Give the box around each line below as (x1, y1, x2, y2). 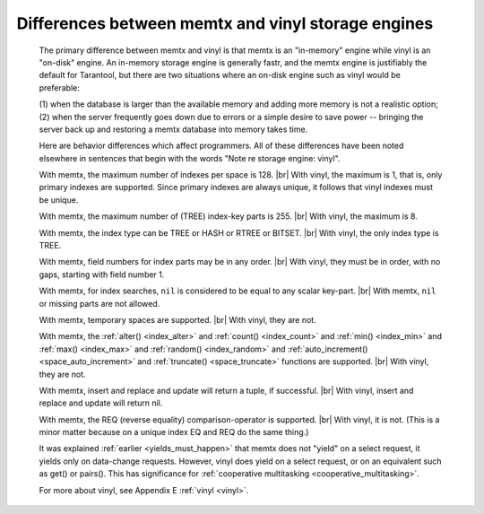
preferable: (39, 82, 80, 93)
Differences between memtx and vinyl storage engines (16, 13, 434, 33)
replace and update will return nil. (39, 397, 163, 408)
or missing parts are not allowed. (39, 298, 160, 309)
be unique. (39, 194, 79, 205)
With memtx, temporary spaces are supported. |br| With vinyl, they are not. (39, 314, 317, 325)
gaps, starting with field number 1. (39, 269, 165, 280)
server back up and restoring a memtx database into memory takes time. (39, 124, 308, 135)
